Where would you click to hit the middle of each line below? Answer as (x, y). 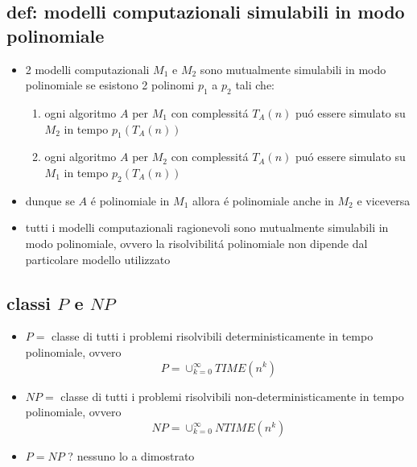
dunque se (50, 200)
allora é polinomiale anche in (263, 200)
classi (29, 302)
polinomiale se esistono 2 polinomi (110, 85)
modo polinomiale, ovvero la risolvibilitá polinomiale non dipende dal (196, 243)
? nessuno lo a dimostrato (131, 455)
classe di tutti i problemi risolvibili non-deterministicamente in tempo (232, 396)
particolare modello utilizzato (98, 259)
